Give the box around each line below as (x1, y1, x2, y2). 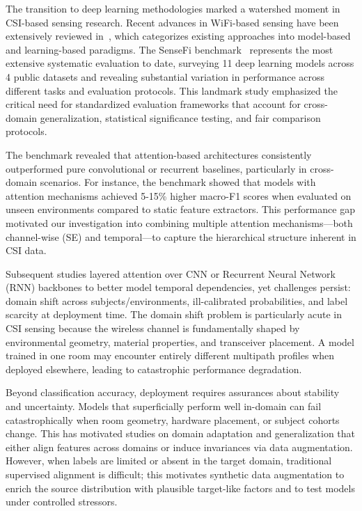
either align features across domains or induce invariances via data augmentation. (6, 439, 353, 454)
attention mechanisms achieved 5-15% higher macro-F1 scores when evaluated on (6, 188, 352, 203)
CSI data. (6, 243, 47, 258)
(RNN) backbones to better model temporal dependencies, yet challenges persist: (6, 280, 351, 294)
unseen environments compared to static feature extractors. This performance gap (6, 202, 355, 217)
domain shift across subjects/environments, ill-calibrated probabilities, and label (6, 293, 348, 308)
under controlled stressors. (6, 494, 118, 509)
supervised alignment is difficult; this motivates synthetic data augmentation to (6, 467, 345, 481)
